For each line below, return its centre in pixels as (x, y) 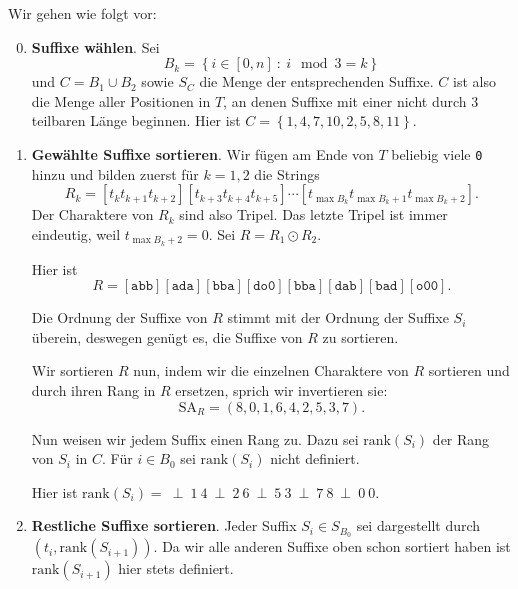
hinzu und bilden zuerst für (115, 173)
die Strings (287, 173)
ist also (474, 81)
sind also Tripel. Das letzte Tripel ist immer (313, 214)
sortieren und (469, 370)
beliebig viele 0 (437, 153)
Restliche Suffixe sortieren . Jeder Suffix (164, 525)
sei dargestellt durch (418, 525)
